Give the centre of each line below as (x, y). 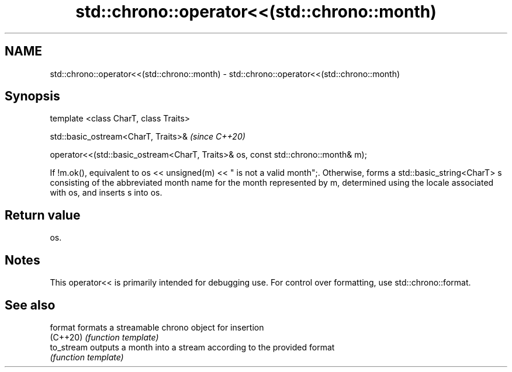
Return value (43, 215)
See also (30, 305)
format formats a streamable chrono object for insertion (157, 327)
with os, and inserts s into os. (106, 193)
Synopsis (32, 96)
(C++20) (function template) (104, 337)
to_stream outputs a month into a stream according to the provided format (192, 347)
